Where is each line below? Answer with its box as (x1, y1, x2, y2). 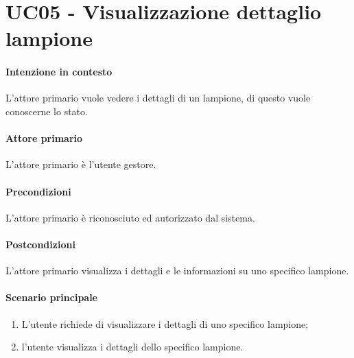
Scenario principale (5, 290, 97, 305)
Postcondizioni (5, 237, 75, 251)
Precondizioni (5, 184, 71, 198)
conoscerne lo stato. (5, 104, 88, 118)
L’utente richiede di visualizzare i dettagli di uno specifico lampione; (21, 316, 309, 331)
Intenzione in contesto (5, 64, 113, 79)
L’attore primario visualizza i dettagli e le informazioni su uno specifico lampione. (5, 263, 349, 278)
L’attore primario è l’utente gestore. (5, 157, 156, 171)
